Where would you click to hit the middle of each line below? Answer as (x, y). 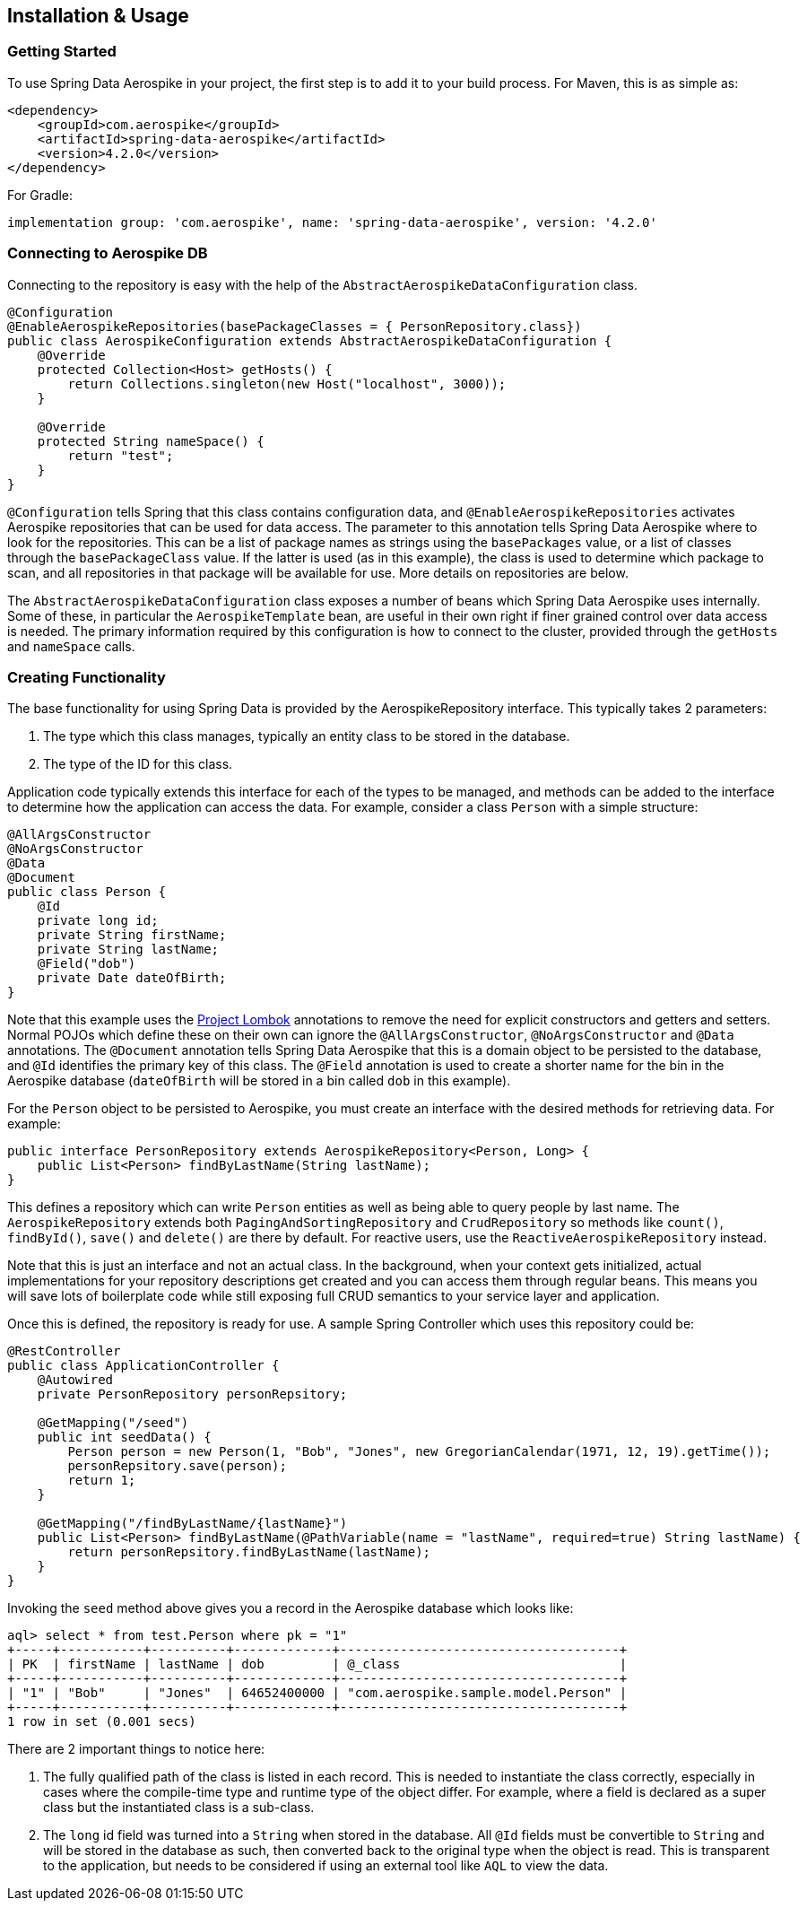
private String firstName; (132, 935)
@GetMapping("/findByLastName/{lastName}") (192, 1524)
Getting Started (62, 52)
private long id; (98, 921)
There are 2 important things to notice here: (136, 1749)
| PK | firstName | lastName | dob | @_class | (317, 1664)
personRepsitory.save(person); (177, 1466)
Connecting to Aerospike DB (108, 253)
